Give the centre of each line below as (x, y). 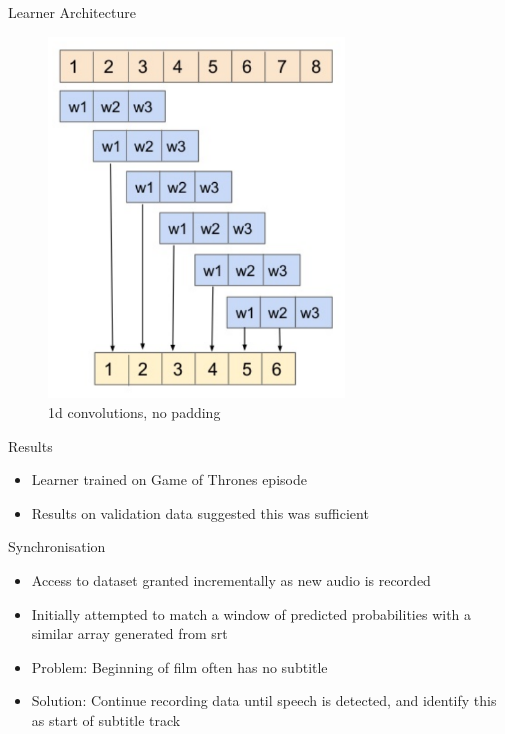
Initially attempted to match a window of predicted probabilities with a (251, 613)
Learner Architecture (72, 12)
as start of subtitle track (106, 720)
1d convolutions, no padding (134, 412)
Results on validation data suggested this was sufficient (200, 512)
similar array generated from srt (129, 633)
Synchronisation (57, 546)
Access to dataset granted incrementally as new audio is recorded (231, 580)
